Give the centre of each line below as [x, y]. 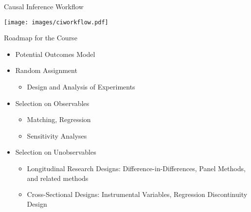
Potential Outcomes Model [55, 54]
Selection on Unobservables [56, 152]
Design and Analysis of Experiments [81, 87]
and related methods [58, 178]
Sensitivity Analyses [57, 135]
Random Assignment [46, 70]
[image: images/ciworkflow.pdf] [56, 22]
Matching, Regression [59, 119]
